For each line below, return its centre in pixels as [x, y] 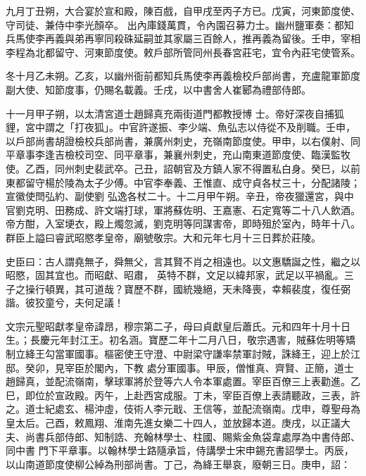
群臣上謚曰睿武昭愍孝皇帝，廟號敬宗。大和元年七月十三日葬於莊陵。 [163, 237]
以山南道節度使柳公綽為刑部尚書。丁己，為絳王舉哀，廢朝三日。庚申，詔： [178, 464]
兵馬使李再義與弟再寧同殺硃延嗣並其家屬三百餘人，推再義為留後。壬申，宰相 [183, 38]
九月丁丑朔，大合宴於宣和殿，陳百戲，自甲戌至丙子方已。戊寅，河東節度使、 [183, 11]
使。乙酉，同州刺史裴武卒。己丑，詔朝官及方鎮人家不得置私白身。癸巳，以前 [183, 168]
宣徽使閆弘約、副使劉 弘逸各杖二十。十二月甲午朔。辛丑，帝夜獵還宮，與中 [180, 196]
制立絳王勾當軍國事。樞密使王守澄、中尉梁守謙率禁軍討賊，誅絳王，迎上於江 [183, 354]
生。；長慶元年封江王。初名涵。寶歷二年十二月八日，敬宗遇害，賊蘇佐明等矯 [181, 340]
